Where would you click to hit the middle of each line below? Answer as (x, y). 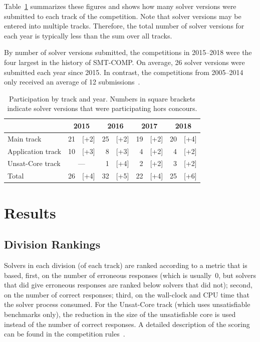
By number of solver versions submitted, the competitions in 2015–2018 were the (128, 52)
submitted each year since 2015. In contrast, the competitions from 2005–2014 (124, 72)
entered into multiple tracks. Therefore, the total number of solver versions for (124, 26)
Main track (25, 138)
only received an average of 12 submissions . (72, 82)
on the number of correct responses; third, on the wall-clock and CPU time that (127, 294)
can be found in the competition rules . (65, 334)
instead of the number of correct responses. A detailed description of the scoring (127, 324)
